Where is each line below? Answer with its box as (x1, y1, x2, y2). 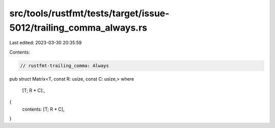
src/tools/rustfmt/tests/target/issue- (9, 8, 170, 19)
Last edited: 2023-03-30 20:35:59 (9, 40, 82, 46)
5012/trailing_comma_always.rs (9, 22, 148, 33)
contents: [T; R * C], (22, 106, 65, 112)
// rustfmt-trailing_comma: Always (20, 63, 109, 68)
